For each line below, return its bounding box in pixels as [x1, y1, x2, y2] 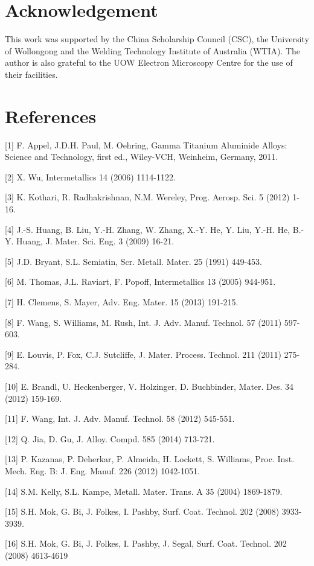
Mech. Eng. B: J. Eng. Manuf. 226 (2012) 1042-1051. [5, 464, 200, 477]
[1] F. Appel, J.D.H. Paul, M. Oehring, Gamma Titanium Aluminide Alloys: [5, 138, 287, 151]
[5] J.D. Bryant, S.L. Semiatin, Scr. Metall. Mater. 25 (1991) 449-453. [5, 255, 262, 267]
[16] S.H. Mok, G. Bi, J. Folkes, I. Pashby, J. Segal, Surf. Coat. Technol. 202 [5, 537, 287, 550]
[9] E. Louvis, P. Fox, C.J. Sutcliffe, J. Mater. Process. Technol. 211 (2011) [5, 348, 281, 360]
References [5, 103, 97, 128]
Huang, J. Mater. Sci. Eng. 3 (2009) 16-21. [16, 235, 175, 247]
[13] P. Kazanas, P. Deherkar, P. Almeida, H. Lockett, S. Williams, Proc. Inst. [5, 453, 295, 465]
